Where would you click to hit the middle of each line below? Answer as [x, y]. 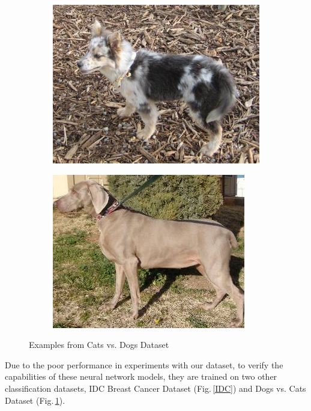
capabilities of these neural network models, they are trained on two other [141, 376]
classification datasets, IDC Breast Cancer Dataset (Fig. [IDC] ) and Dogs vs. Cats [155, 388]
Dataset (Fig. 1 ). [35, 400]
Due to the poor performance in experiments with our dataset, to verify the [144, 364]
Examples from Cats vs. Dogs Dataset [99, 345]
